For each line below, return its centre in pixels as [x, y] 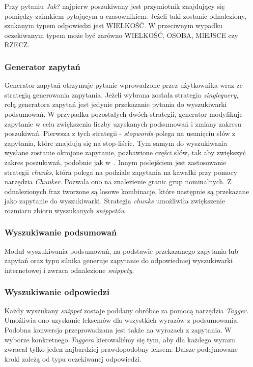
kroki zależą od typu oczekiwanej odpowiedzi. [73, 358]
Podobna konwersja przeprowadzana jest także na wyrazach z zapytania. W [118, 329]
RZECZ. [17, 45]
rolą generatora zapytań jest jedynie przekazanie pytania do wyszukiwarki [116, 104]
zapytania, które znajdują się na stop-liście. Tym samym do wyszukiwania [116, 143]
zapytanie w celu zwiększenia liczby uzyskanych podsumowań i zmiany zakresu [123, 123]
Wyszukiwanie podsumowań [61, 232]
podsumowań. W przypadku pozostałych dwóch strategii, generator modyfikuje [124, 114]
